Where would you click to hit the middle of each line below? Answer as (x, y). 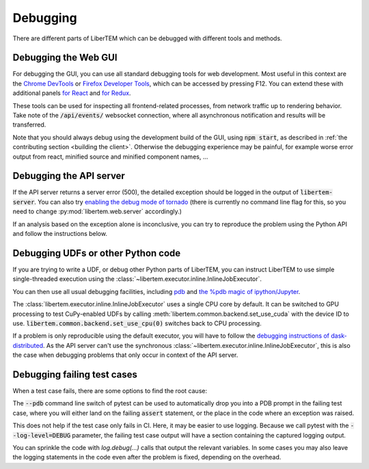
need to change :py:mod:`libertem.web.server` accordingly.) (97, 211)
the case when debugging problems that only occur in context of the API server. (125, 355)
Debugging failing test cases (75, 374)
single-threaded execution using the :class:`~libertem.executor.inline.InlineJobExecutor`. (137, 279)
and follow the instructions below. (60, 234)
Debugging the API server (69, 176)
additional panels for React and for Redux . (72, 93)
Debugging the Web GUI (65, 58)
